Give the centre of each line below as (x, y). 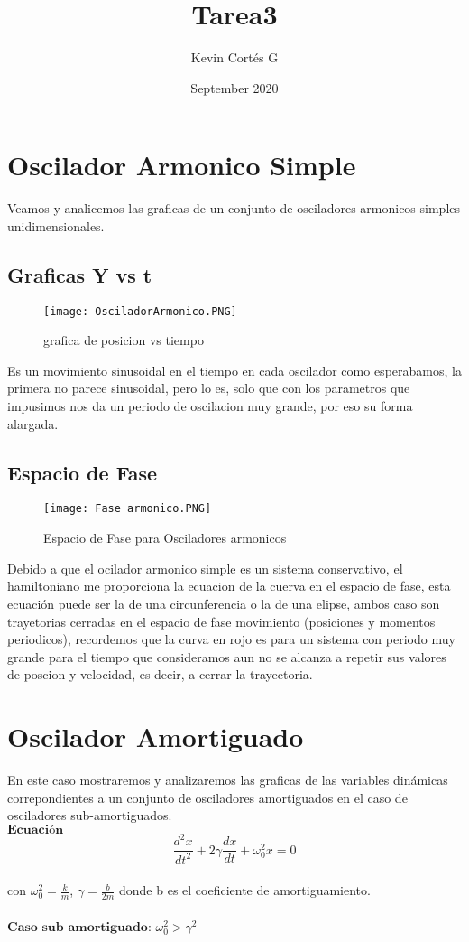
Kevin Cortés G (234, 57)
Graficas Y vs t (80, 274)
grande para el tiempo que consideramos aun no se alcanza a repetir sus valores (227, 656)
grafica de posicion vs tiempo (124, 340)
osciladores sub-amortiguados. (90, 815)
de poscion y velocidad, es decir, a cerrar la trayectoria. (160, 674)
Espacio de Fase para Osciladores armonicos (165, 538)
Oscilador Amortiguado (156, 737)
